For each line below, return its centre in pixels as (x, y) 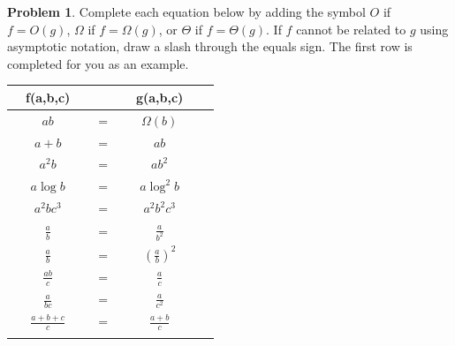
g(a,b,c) (159, 97)
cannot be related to (351, 29)
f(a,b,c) (48, 97)
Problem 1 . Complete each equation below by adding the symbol (186, 11)
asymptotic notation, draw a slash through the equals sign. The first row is (210, 46)
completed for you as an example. (98, 63)
